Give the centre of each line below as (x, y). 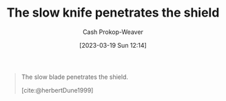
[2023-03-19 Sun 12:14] (113, 45)
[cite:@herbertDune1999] (57, 90)
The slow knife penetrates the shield (113, 13)
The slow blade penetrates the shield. (75, 77)
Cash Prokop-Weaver (113, 32)
